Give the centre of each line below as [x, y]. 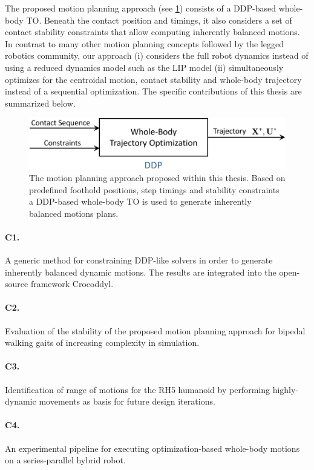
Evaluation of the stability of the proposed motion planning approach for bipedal [155, 330]
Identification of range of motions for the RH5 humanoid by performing [137, 389]
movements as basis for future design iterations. [127, 401]
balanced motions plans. [74, 213]
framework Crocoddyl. [72, 284]
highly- [286, 389]
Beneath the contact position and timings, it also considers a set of [168, 20]
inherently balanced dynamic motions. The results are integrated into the [141, 272]
